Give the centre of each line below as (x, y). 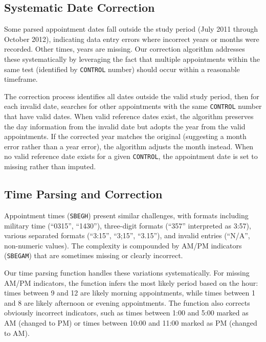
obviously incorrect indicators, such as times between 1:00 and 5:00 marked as (126, 313)
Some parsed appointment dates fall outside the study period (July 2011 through (131, 29)
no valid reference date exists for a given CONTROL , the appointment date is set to (131, 156)
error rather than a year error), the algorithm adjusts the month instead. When (129, 146)
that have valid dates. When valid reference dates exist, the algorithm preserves (129, 116)
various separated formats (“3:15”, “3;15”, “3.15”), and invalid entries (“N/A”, (127, 235)
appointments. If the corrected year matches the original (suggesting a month (125, 136)
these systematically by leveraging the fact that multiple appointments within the (132, 59)
